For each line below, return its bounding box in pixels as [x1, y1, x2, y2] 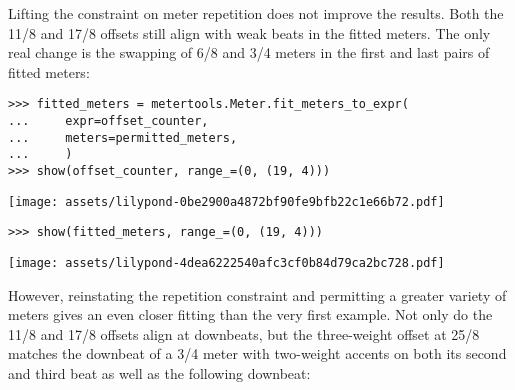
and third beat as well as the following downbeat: [8, 363, 311, 383]
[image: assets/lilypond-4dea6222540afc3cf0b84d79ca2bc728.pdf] [8, 255, 445, 270]
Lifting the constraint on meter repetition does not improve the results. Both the [8, 3, 504, 23]
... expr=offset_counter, [8, 114, 209, 129]
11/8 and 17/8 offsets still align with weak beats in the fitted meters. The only [8, 22, 491, 43]
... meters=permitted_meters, [8, 130, 238, 145]
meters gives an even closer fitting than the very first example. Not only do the [8, 304, 493, 325]
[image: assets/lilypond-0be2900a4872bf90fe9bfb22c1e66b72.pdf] [8, 194, 445, 209]
